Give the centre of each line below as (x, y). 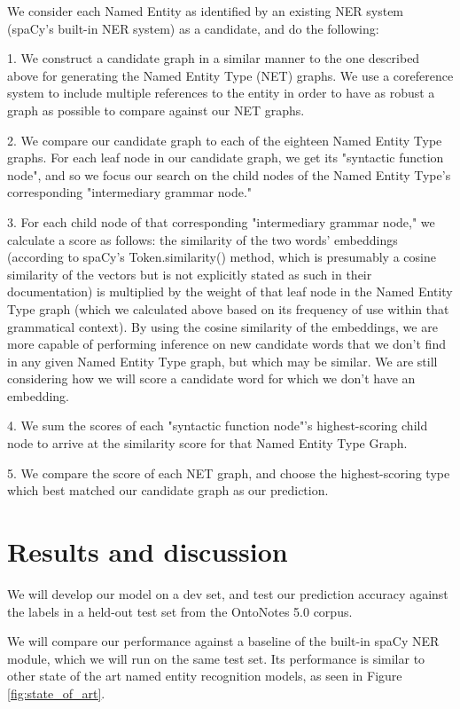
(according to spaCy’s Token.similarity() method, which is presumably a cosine (222, 257)
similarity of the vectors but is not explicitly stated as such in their (190, 274)
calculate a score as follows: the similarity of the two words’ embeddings (203, 239)
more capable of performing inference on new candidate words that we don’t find (226, 344)
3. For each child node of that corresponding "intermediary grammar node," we (221, 221)
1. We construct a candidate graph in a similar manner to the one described (214, 58)
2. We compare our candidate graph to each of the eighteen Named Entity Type (225, 140)
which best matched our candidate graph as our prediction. (168, 490)
